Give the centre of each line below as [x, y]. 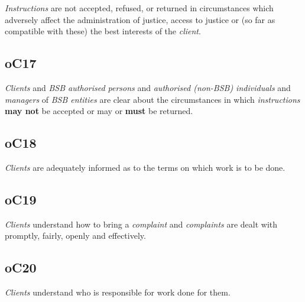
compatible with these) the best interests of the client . [103, 31]
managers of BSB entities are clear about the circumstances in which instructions [152, 99]
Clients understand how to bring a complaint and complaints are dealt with [141, 224]
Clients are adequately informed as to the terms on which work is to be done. [145, 167]
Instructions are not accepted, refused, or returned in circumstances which [139, 8]
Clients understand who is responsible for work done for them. [118, 292]
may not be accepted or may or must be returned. [99, 111]
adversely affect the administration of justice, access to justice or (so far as [140, 19]
